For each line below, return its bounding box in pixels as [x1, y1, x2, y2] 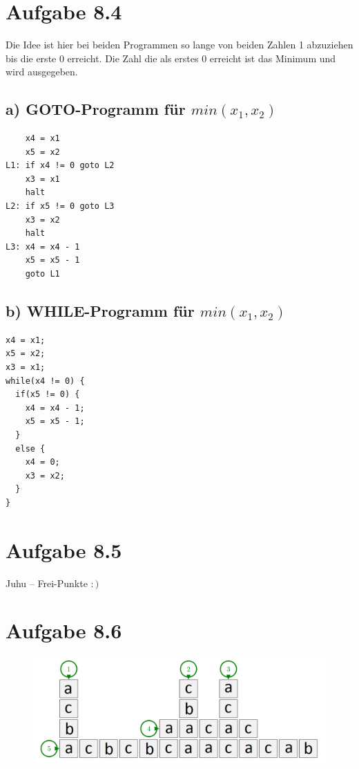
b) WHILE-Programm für [6, 300, 195, 322]
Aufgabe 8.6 [6, 616, 122, 645]
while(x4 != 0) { [6, 376, 85, 386]
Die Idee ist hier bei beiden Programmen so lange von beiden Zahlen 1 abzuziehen [6, 37, 353, 52]
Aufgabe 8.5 [6, 535, 122, 564]
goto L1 [25, 269, 60, 279]
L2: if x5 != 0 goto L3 [6, 201, 115, 212]
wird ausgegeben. [6, 64, 78, 79]
